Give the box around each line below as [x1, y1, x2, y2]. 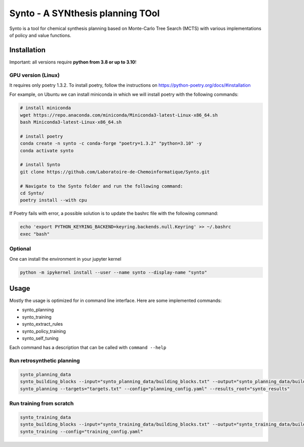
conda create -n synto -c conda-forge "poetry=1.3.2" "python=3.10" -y [20, 141, 202, 147]
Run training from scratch [9, 400, 74, 407]
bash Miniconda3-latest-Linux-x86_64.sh [20, 119, 122, 125]
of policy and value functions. [9, 32, 71, 38]
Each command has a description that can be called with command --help [9, 345, 167, 351]
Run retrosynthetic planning [9, 357, 80, 364]
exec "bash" [20, 231, 50, 237]
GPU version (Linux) [9, 72, 60, 79]
